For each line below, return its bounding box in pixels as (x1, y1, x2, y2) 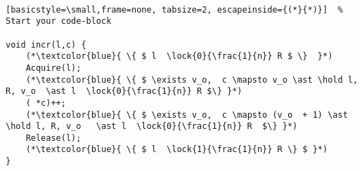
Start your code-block (6, 16, 112, 27)
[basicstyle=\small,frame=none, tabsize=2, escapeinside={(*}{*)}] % (6, 4, 343, 15)
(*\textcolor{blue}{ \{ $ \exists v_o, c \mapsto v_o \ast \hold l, (25, 74, 358, 85)
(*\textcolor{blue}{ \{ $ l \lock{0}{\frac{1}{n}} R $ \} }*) (25, 51, 333, 62)
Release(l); (25, 132, 82, 143)
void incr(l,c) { (6, 39, 86, 50)
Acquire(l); (25, 62, 82, 73)
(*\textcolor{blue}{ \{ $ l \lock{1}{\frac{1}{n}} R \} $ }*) (25, 144, 328, 155)
